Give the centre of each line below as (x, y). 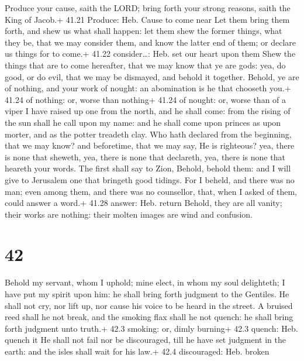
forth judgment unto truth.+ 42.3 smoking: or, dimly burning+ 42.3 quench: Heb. (151, 328)
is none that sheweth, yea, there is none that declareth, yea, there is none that (145, 157)
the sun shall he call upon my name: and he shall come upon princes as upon (143, 122)
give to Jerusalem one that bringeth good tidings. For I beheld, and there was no (150, 179)
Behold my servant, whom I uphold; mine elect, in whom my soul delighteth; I (145, 282)
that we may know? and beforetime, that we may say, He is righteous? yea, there (150, 145)
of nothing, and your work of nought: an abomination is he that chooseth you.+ (148, 88)
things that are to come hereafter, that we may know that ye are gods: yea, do (145, 65)
